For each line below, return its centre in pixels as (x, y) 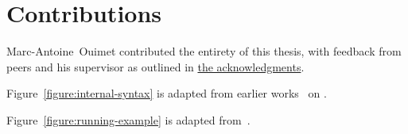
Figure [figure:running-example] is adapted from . (128, 119)
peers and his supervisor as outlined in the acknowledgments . (155, 66)
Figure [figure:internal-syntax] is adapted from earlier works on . (167, 93)
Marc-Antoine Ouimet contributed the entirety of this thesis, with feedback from (204, 51)
